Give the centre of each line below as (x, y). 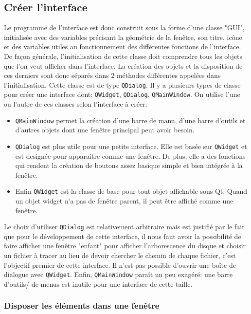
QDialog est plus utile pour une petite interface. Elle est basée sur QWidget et (131, 146)
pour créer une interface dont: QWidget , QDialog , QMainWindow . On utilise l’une (122, 94)
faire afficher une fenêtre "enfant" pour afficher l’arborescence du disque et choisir (125, 246)
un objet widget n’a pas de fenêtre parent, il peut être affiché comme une (124, 201)
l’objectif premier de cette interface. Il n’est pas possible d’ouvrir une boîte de (120, 265)
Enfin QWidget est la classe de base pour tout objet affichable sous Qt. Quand (131, 191)
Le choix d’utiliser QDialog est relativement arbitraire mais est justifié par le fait (124, 227)
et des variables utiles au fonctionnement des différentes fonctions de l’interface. (123, 46)
